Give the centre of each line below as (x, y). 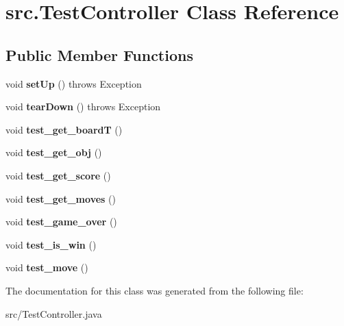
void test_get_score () (58, 175)
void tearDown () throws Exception (83, 106)
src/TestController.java (54, 313)
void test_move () (47, 267)
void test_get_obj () (54, 152)
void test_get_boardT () (64, 129)
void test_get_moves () (61, 198)
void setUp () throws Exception (74, 83)
